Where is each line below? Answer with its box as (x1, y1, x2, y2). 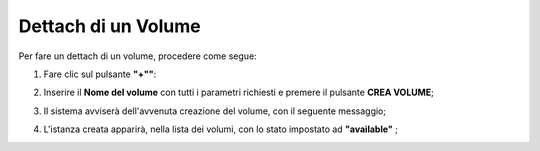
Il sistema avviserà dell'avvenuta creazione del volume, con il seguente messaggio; (43, 105, 387, 117)
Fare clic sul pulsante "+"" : (43, 68, 157, 80)
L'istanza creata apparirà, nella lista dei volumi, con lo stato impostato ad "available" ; (43, 123, 399, 135)
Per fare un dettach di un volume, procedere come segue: (18, 50, 257, 62)
